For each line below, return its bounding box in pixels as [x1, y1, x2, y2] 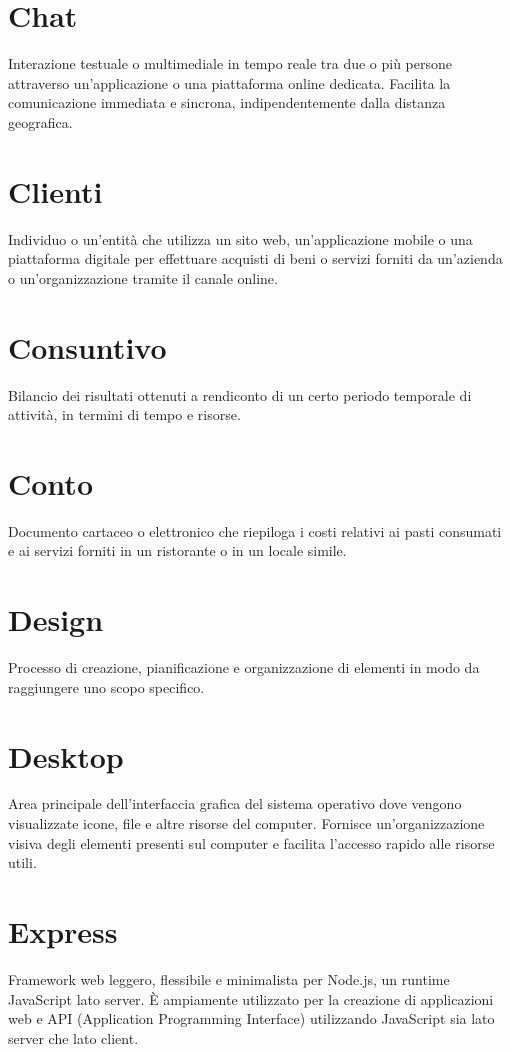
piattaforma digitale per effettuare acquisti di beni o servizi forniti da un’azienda [8, 248, 503, 269]
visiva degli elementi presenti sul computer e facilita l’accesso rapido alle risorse [8, 832, 495, 853]
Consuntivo [8, 326, 167, 367]
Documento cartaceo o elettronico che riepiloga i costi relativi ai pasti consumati [8, 520, 502, 541]
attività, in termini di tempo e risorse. [8, 404, 241, 425]
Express [8, 911, 118, 952]
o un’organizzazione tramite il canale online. [8, 267, 278, 288]
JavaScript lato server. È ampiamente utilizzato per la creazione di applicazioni [8, 988, 494, 1009]
